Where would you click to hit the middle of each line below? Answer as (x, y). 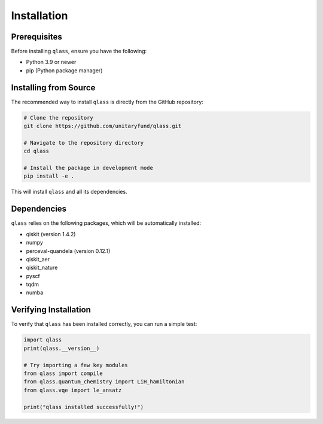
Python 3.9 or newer (51, 62)
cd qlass (36, 151)
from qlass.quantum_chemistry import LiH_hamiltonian (104, 382)
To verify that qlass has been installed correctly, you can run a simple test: (104, 324)
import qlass (43, 340)
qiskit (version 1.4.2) (51, 234)
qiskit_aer (38, 259)
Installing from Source (53, 88)
